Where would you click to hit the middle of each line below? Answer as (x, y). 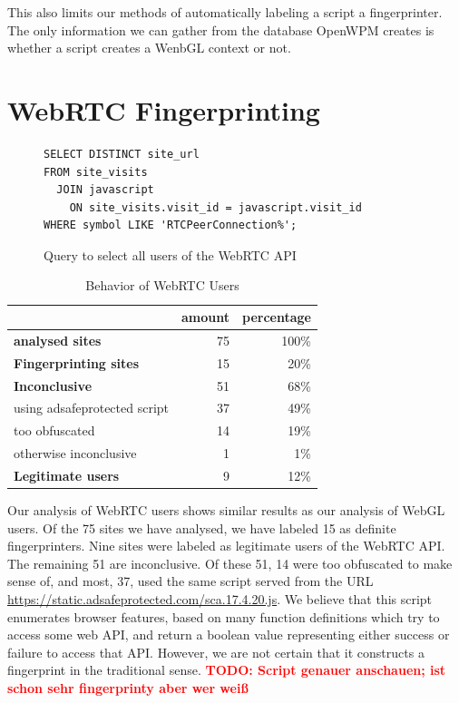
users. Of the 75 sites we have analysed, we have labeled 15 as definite (202, 527)
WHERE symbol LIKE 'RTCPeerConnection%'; (171, 225)
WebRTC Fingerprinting (164, 109)
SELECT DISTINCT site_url (122, 154)
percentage (277, 317)
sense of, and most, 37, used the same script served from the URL (190, 581)
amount (206, 317)
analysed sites (58, 340)
